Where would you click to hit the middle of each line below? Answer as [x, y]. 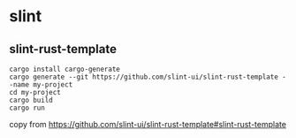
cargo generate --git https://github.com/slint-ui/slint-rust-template [144, 77]
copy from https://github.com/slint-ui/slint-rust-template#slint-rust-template [148, 124]
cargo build [31, 100]
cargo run [27, 108]
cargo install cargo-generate [65, 69]
